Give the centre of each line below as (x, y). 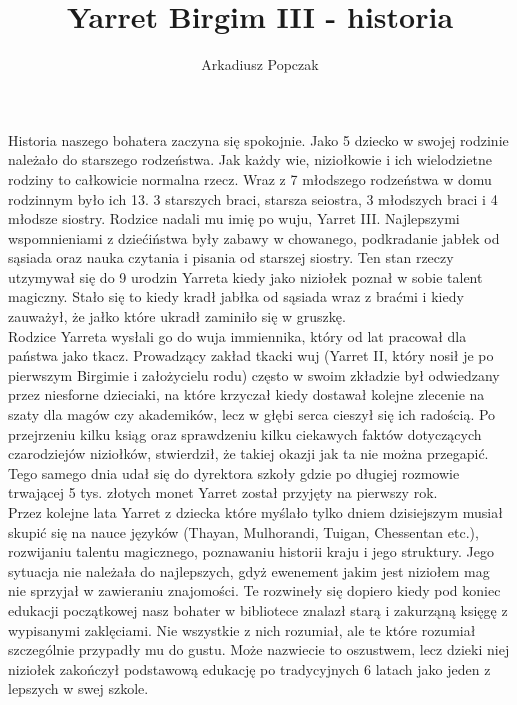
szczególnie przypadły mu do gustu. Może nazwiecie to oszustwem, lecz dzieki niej (259, 649)
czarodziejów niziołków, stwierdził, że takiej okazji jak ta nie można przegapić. (248, 453)
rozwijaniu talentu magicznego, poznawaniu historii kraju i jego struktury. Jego (251, 551)
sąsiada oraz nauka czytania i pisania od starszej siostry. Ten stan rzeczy (231, 257)
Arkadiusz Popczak (260, 64)
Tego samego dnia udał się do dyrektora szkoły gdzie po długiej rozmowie (234, 472)
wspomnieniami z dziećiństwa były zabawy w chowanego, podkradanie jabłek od (254, 237)
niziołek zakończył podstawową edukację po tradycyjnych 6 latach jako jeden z (249, 668)
